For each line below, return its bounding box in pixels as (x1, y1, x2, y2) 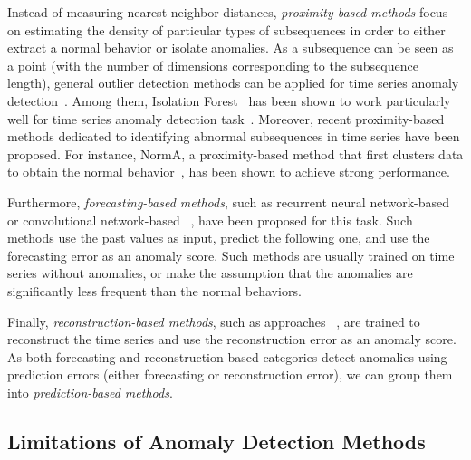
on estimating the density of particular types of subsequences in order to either (7, 20, 446, 39)
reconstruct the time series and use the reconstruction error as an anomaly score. (7, 330, 457, 349)
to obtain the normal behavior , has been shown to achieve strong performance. (7, 162, 450, 181)
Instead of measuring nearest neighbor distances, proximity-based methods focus (7, 3, 448, 21)
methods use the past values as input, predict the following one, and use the (7, 228, 430, 247)
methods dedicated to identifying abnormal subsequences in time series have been (7, 127, 460, 146)
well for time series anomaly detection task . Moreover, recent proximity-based (7, 109, 445, 128)
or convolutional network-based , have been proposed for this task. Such (7, 210, 413, 229)
